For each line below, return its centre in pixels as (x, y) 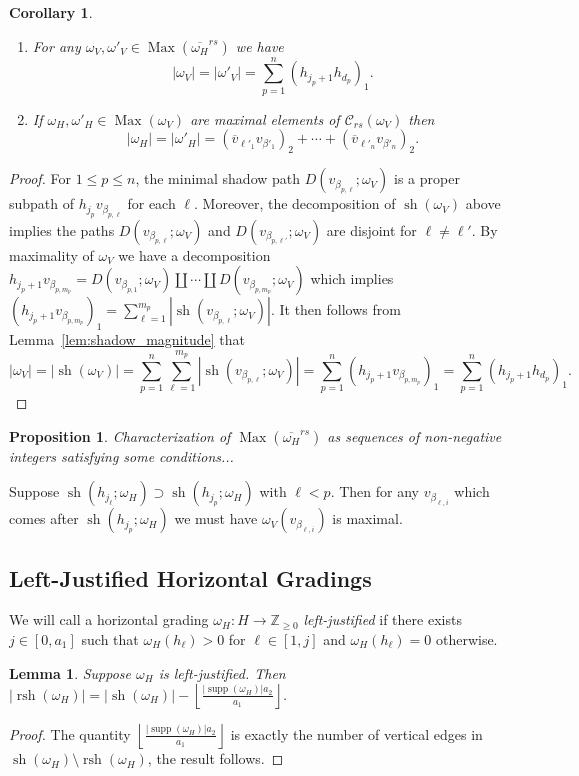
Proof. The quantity (70, 733)
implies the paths (62, 229)
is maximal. (367, 518)
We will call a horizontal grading (109, 619)
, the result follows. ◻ (215, 758)
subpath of (42, 203)
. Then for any (374, 491)
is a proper (426, 178)
